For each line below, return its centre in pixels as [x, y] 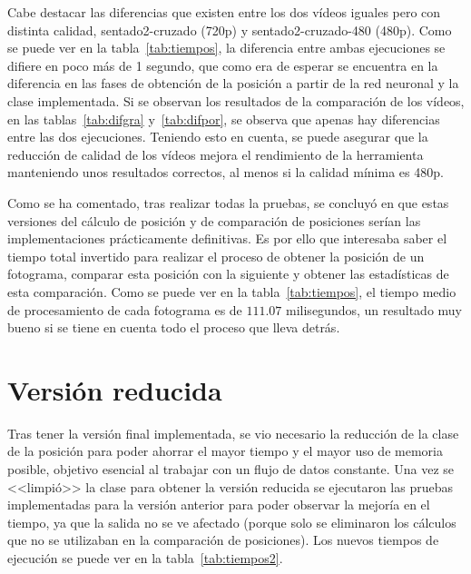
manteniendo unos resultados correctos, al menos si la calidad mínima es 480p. [226, 172]
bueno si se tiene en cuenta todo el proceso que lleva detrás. [174, 327]
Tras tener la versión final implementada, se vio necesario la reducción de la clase [233, 433]
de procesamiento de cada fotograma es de [125, 309]
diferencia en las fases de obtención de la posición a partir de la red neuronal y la [233, 83]
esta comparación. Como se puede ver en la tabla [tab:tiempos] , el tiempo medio [232, 291]
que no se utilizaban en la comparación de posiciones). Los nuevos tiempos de [223, 540]
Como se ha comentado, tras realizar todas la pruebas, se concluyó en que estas [228, 202]
